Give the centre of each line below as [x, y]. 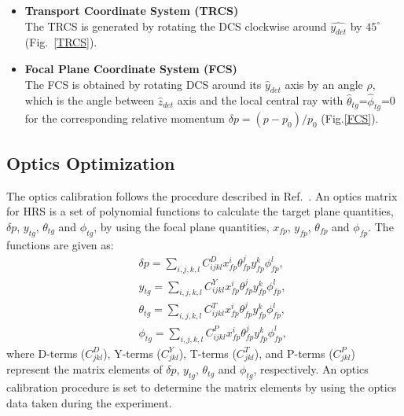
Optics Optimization [91, 162]
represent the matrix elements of [84, 369]
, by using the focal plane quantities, [182, 226]
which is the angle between [89, 100]
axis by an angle [324, 84]
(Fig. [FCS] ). [350, 118]
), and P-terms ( [294, 353]
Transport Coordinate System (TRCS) [132, 10]
